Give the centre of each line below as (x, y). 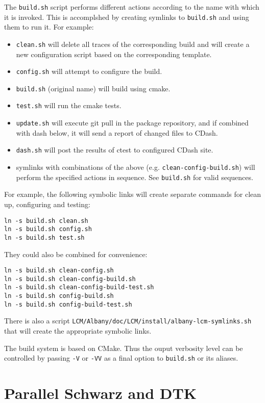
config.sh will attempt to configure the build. (89, 71)
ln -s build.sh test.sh (44, 237)
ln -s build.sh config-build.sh (59, 296)
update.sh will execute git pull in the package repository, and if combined (132, 123)
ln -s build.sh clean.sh (46, 221)
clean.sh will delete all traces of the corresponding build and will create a (133, 44)
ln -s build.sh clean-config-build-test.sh (79, 287)
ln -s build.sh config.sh (48, 229)
